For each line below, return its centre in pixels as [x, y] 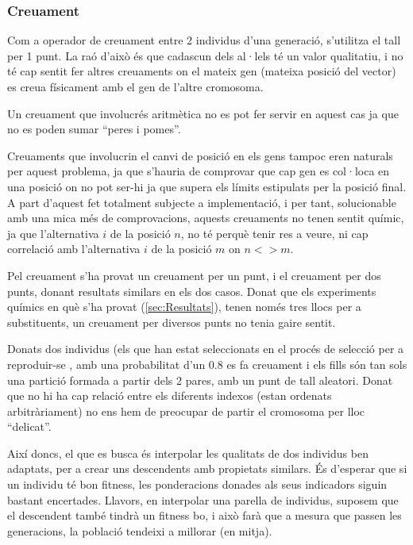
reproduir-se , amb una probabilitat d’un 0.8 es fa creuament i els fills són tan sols [207, 364]
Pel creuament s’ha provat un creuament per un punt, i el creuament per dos [194, 275]
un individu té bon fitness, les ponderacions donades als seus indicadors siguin [197, 484]
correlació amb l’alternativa [74, 249]
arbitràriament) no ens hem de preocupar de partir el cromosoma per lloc [186, 411]
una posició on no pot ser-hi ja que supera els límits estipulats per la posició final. [207, 186]
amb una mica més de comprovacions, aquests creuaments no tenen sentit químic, [206, 218]
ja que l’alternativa [53, 233]
